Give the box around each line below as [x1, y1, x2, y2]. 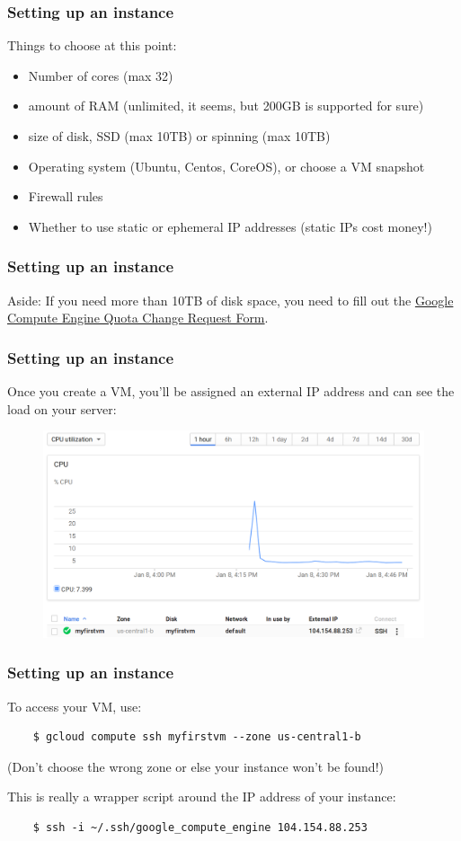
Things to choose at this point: [7, 36, 177, 55]
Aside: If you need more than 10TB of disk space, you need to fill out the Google [7, 290, 454, 309]
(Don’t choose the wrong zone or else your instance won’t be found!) [7, 757, 384, 775]
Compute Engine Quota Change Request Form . [7, 308, 269, 327]
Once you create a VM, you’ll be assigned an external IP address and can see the [7, 382, 455, 400]
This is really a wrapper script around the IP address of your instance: [7, 787, 396, 806]
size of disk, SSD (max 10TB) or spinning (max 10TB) [28, 127, 331, 145]
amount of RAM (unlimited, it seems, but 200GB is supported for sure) [28, 96, 424, 115]
